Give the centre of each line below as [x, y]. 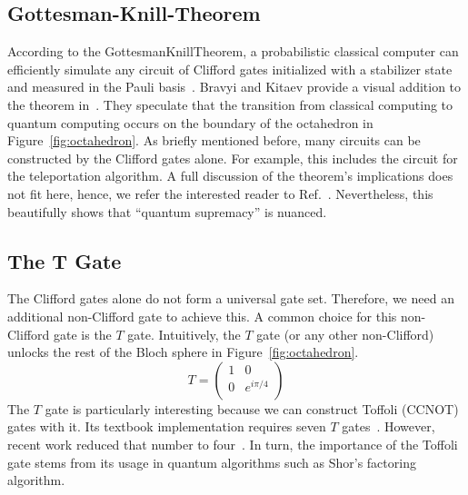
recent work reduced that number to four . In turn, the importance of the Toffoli [233, 444]
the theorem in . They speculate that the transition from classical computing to [230, 104]
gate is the [82, 334]
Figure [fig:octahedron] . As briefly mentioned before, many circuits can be [214, 140]
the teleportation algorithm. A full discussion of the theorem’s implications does [230, 176]
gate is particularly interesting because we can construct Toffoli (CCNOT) [252, 408]
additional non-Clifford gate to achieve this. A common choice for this [202, 316]
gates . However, [388, 426]
